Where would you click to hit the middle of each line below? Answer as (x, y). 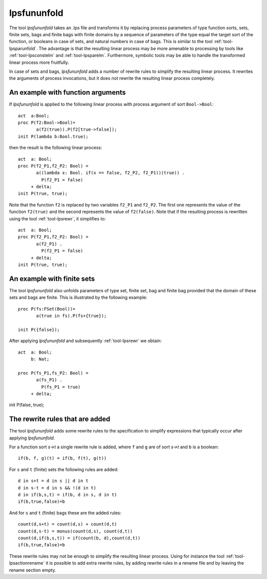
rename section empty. (33, 570)
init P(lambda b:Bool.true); (53, 136)
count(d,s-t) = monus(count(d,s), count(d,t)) (75, 531)
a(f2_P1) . (49, 244)
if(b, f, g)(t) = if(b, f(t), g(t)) (62, 458)
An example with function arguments (67, 92)
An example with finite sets (52, 279)
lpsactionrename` (27, 563)
